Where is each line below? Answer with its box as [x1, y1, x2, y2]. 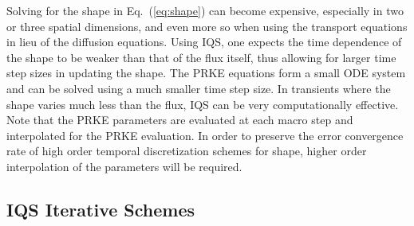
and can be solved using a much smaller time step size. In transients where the [6, 80, 391, 96]
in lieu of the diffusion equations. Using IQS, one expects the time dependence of [6, 33, 402, 50]
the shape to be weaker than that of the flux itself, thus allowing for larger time [6, 49, 396, 65]
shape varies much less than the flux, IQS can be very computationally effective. [6, 95, 399, 112]
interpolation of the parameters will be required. [6, 158, 242, 174]
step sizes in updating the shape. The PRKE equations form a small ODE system [6, 64, 406, 81]
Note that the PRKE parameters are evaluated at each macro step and [6, 111, 353, 128]
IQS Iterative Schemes [6, 197, 195, 221]
